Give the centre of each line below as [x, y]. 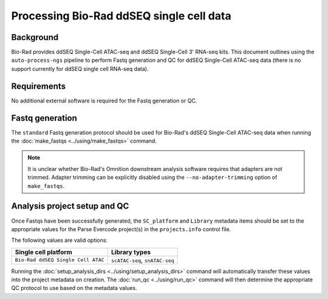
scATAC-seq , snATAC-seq [143, 260]
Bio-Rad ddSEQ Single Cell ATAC [60, 260]
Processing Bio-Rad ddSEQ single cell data [121, 16]
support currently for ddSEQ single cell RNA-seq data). [80, 69]
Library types [131, 252]
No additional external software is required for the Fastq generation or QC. [104, 101]
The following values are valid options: [59, 240]
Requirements [39, 86]
